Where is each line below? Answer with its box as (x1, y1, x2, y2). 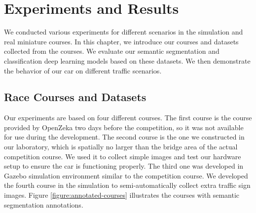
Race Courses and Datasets (4, 89, 146, 105)
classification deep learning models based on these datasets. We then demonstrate (4, 55, 251, 66)
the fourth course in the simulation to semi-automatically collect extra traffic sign (4, 180, 251, 190)
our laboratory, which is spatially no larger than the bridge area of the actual (4, 142, 238, 152)
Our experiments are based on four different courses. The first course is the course (4, 112, 252, 123)
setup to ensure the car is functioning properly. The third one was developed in (4, 161, 244, 171)
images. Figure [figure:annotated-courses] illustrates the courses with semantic (4, 190, 239, 200)
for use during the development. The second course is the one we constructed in (4, 132, 245, 142)
